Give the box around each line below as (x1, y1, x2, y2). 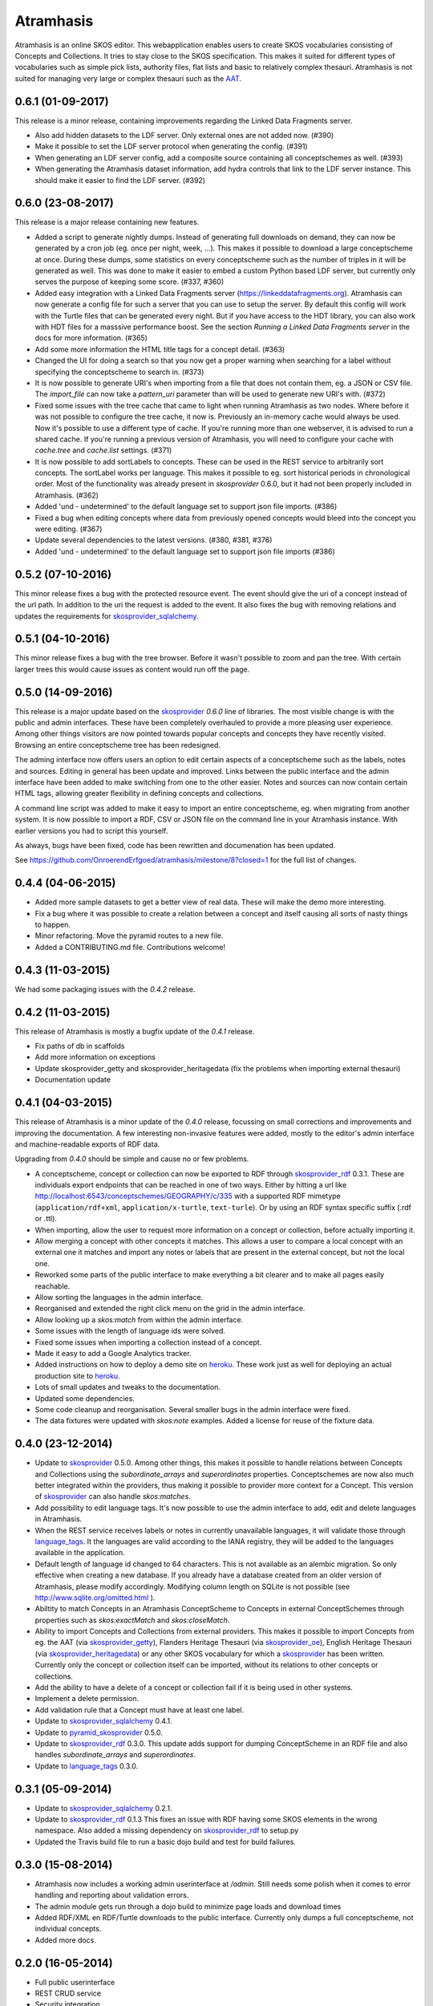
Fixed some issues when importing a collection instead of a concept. (34, 1337, 262, 1347)
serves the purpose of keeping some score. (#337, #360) (34, 277, 225, 286)
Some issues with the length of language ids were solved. (34, 1326, 226, 1336)
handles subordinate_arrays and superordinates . (34, 1750, 196, 1760)
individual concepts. (34, 1924, 102, 1934)
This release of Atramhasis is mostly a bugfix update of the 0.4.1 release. (14, 1026, 255, 1036)
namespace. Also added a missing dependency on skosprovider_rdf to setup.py (34, 1825, 299, 1835)
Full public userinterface (34, 1977, 115, 1987)
